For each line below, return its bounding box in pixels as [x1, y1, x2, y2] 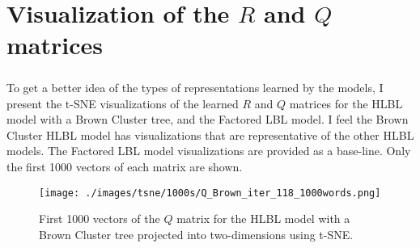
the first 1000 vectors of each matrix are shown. [6, 158, 243, 174]
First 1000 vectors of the [39, 210, 160, 227]
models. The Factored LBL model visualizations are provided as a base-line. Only [6, 142, 411, 159]
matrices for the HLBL [289, 95, 403, 111]
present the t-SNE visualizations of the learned [6, 95, 239, 111]
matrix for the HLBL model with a [176, 210, 350, 227]
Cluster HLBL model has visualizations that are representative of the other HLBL [6, 126, 414, 143]
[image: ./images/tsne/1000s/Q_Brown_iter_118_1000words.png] [39, 187, 381, 199]
